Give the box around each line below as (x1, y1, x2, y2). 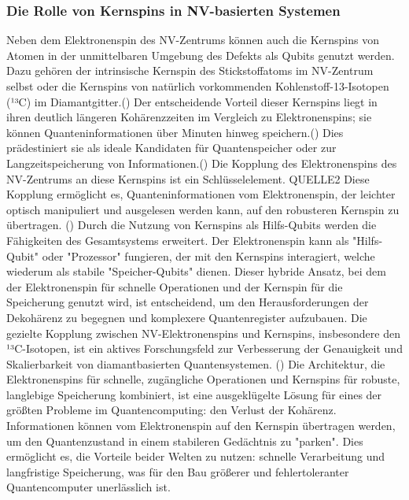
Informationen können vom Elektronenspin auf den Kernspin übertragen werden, (6, 417, 396, 434)
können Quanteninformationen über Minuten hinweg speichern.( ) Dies (6, 124, 344, 140)
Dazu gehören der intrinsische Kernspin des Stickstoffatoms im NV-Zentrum (6, 62, 374, 79)
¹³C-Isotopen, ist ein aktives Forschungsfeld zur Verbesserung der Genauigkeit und (6, 340, 403, 357)
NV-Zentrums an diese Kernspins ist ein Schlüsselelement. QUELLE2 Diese (6, 170, 370, 187)
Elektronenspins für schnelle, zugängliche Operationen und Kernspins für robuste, (6, 371, 400, 387)
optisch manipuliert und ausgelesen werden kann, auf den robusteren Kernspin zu (6, 201, 400, 217)
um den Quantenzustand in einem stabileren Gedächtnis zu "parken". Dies (6, 432, 363, 449)
